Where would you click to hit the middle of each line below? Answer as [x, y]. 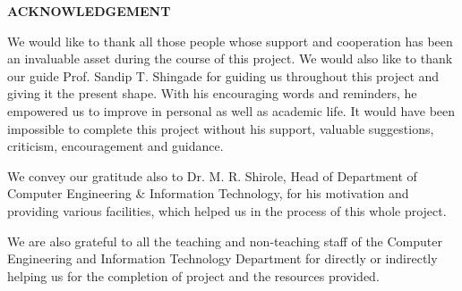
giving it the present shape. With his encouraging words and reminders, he [212, 93]
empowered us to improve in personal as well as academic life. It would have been [231, 110]
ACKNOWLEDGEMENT [89, 11]
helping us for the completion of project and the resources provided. [193, 275]
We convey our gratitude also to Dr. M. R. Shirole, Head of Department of [212, 175]
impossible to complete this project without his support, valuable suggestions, [221, 128]
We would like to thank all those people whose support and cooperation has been [230, 41]
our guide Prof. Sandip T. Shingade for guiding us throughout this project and [223, 75]
